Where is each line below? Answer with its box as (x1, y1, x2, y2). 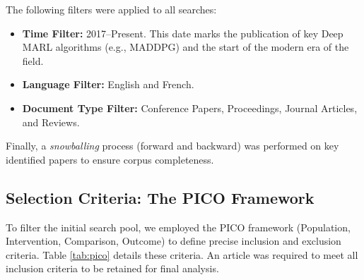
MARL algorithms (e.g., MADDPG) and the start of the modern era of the (22, 39, 349, 54)
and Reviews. (22, 114, 80, 129)
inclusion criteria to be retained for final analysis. (6, 261, 219, 276)
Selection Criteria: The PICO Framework (6, 186, 315, 208)
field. (22, 53, 44, 68)
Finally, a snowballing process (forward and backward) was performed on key (6, 138, 339, 153)
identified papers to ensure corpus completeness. (6, 152, 214, 166)
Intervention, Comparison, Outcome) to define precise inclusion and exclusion (6, 233, 341, 248)
